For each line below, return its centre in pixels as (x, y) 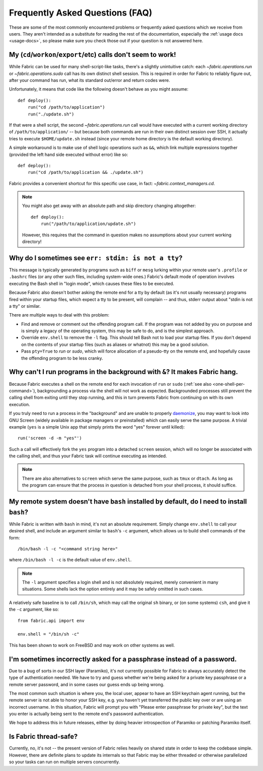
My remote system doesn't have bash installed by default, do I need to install (128, 502)
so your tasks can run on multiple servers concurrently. (65, 762)
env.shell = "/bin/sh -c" (49, 634)
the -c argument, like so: (34, 609)
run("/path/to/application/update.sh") (88, 224)
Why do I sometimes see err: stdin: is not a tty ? (96, 258)
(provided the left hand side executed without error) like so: (69, 154)
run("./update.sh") (51, 114)
